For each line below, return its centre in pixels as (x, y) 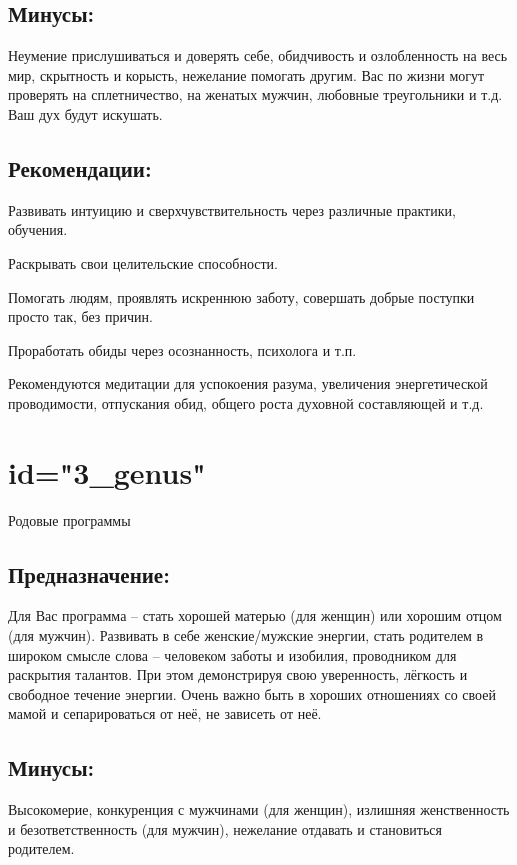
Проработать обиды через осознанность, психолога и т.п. (182, 349)
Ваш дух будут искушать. (85, 113)
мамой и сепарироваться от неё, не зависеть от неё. (165, 713)
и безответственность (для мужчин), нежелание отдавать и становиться (225, 828)
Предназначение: (89, 573)
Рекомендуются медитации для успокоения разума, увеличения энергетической (248, 383)
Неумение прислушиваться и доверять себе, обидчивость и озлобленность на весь (258, 55)
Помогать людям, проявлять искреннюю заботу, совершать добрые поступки (241, 296)
